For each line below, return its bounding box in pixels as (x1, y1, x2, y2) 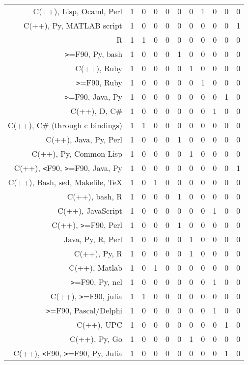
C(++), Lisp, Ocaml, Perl (33, 5, 123, 17)
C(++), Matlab (69, 262, 123, 273)
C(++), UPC (76, 319, 123, 330)
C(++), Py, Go (70, 333, 123, 344)
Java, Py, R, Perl (64, 233, 123, 245)
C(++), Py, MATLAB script (23, 20, 123, 31)
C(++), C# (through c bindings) (8, 119, 123, 131)
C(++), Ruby (75, 62, 123, 74)
